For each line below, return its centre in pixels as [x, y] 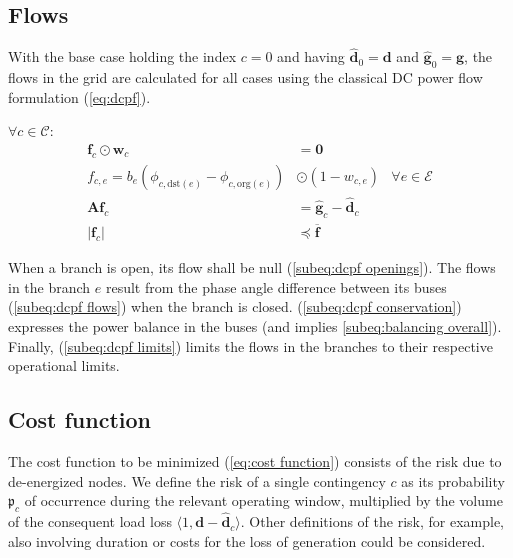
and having [311, 56]
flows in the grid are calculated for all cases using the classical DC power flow [245, 77]
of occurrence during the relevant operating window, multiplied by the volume [263, 500]
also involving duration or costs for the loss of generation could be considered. [247, 540]
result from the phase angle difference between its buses [276, 286]
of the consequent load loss [90, 521]
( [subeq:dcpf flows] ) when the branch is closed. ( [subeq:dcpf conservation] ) [235, 306]
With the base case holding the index [122, 56]
